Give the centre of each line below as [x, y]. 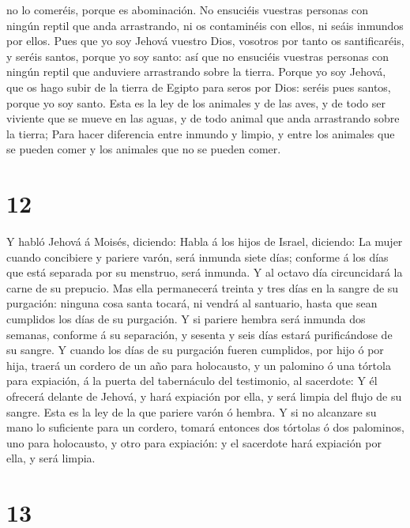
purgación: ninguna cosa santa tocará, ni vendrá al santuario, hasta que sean [192, 303]
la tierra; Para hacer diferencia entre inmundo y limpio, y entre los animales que [201, 133]
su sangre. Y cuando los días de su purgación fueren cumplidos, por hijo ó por [195, 350]
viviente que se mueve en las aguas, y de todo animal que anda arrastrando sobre [203, 118]
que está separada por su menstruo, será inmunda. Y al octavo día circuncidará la [205, 272]
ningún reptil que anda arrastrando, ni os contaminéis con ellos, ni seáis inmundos [205, 25]
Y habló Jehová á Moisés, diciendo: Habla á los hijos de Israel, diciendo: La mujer [205, 241]
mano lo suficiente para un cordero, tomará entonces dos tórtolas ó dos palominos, [205, 427]
